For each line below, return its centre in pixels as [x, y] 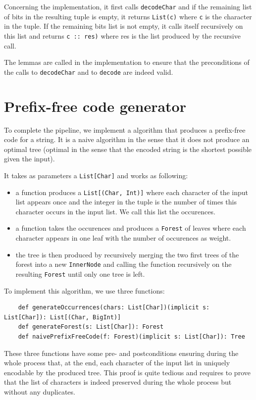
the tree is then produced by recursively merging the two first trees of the [127, 254]
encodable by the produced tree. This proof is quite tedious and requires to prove [127, 372]
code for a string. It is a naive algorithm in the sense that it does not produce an [127, 139]
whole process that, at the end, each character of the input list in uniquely [117, 363]
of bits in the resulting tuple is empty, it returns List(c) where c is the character [128, 16]
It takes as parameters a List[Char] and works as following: [96, 175]
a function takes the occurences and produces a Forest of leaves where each [131, 228]
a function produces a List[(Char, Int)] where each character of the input [132, 192]
